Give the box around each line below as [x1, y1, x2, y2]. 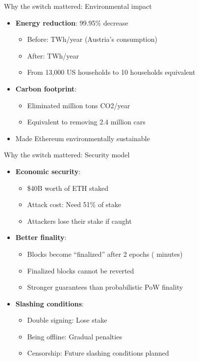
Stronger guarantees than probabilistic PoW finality [27, 282, 183, 292]
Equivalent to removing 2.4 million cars [27, 117, 146, 127]
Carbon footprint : [15, 83, 77, 93]
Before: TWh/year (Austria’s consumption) [27, 34, 157, 44]
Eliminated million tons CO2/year [27, 100, 130, 110]
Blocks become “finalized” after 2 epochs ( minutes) [27, 248, 183, 259]
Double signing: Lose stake [27, 315, 107, 325]
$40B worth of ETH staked [27, 182, 108, 193]
